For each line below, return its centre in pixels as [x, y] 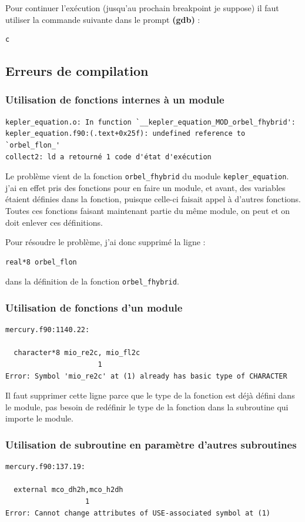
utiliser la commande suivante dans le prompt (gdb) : [103, 19]
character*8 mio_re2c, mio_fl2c [77, 353]
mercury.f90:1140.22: [48, 330]
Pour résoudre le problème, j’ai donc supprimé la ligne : [105, 242]
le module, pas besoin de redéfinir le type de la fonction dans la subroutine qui [147, 406]
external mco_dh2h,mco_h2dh [68, 490]
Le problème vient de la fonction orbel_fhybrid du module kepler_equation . [147, 176]
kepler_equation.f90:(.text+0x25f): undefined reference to [125, 134]
